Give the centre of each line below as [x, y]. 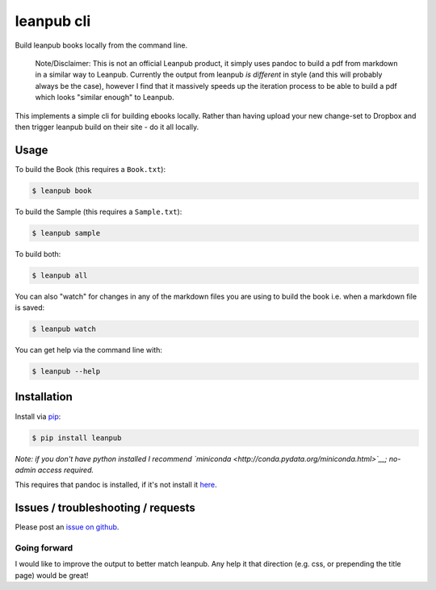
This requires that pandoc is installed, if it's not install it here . [116, 485]
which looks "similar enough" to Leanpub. [105, 98]
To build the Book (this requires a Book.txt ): [90, 169]
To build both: [38, 253]
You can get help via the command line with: [89, 350]
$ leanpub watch [64, 329]
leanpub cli [53, 21]
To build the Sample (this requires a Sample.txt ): [99, 211]
